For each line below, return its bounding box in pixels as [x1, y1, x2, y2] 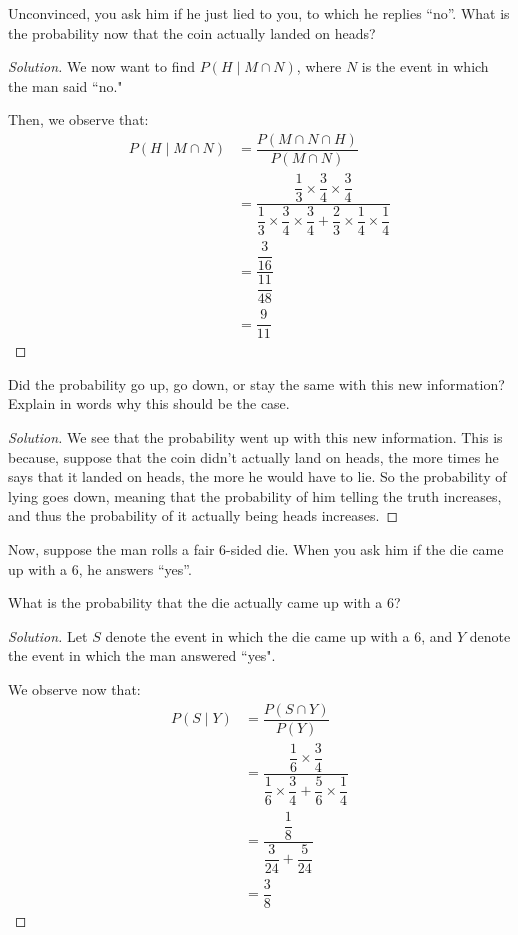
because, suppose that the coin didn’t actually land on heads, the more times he [8, 446, 499, 467]
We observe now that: [8, 678, 141, 699]
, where [296, 56, 342, 77]
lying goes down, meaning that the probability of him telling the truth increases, [8, 485, 502, 506]
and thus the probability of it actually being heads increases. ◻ [8, 505, 399, 526]
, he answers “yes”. [78, 558, 192, 579]
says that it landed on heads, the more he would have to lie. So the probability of [8, 466, 507, 487]
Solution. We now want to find [8, 56, 195, 77]
